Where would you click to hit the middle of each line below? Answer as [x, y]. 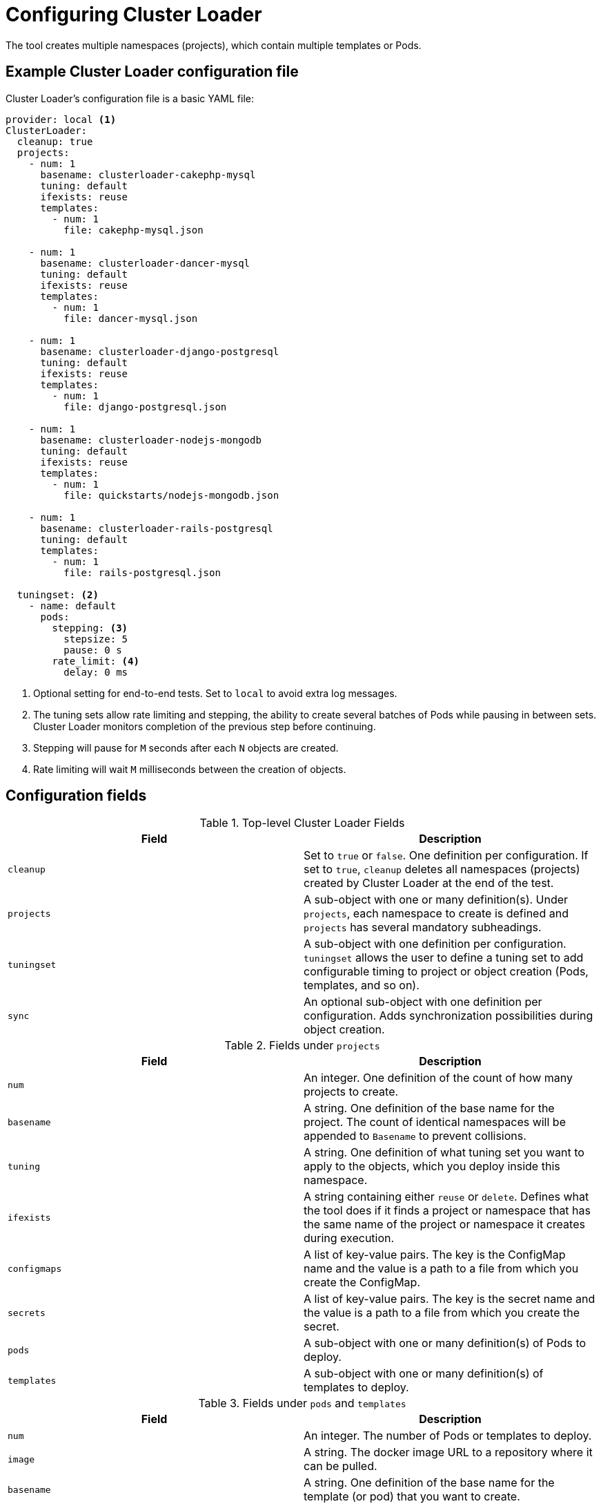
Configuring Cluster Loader [134, 15]
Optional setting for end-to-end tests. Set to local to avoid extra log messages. [215, 693]
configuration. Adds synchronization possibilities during [449, 1016]
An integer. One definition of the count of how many [438, 1078]
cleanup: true [55, 141]
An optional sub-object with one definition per [423, 1002]
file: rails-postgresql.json [142, 572]
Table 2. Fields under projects [302, 1046]
